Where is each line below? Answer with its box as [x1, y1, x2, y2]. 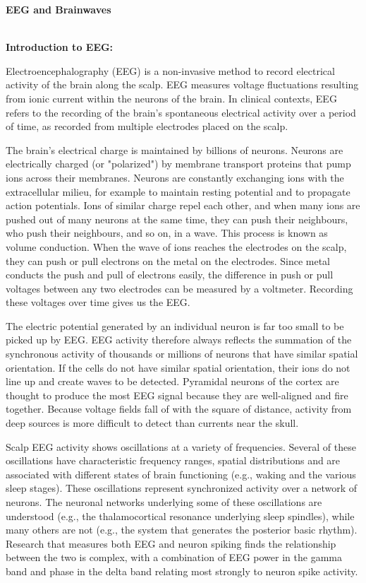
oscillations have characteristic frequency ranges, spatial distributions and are [6, 453, 341, 468]
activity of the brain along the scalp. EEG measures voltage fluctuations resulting [6, 77, 359, 92]
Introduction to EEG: [6, 40, 114, 54]
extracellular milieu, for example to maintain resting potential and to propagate [6, 184, 350, 199]
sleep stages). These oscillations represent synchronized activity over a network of [6, 481, 358, 495]
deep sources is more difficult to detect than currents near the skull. [6, 416, 299, 430]
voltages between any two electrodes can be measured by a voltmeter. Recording [6, 281, 353, 295]
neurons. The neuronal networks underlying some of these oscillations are [6, 495, 322, 509]
